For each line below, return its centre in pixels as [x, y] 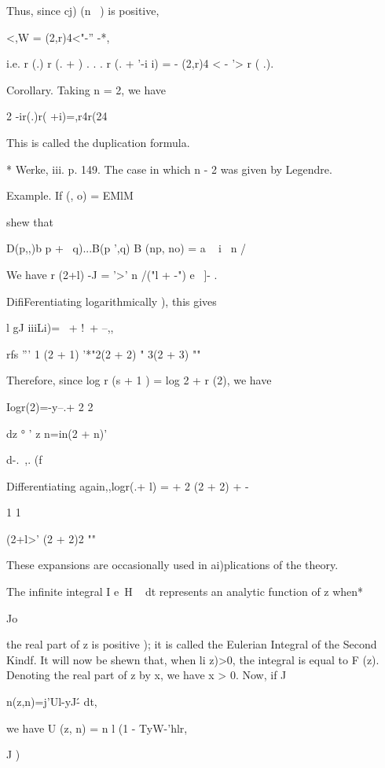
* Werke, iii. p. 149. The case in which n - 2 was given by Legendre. [169, 169]
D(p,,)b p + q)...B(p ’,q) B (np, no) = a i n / [126, 248]
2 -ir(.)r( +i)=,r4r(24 [57, 116]
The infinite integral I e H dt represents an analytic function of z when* [185, 592]
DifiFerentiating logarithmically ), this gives [112, 301]
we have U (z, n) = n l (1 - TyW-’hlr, [97, 728]
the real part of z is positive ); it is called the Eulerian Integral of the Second [192, 644]
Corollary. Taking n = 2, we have [86, 89]
